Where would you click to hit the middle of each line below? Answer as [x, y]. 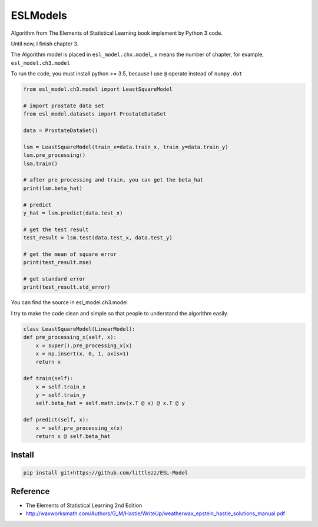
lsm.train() [41, 163]
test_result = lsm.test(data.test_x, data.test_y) [98, 238]
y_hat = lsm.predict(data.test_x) [73, 213]
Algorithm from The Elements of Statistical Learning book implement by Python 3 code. [117, 33]
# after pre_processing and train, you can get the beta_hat [113, 180]
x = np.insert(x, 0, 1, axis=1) [82, 354]
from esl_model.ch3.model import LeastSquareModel [98, 89]
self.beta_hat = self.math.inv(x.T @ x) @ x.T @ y [110, 403]
